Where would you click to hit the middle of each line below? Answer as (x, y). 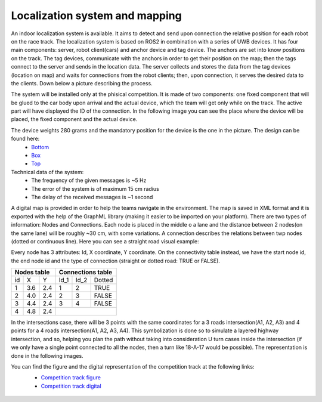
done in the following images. (47, 355)
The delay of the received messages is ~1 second (92, 197)
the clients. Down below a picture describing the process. (82, 83)
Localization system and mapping (96, 16)
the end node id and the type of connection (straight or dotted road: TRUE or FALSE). (116, 261)
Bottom (40, 147)
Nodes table (32, 273)
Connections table (86, 273)
